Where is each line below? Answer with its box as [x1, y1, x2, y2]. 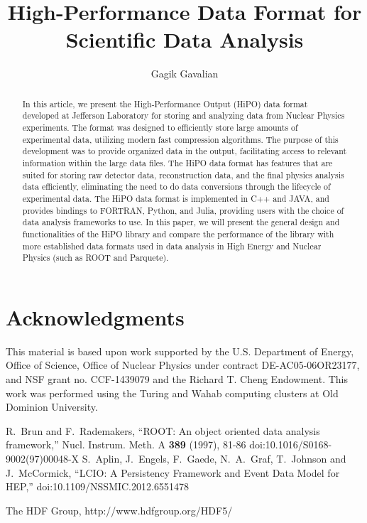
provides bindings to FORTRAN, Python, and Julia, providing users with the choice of [22, 204, 344, 216]
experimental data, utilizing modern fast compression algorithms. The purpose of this [22, 133, 339, 145]
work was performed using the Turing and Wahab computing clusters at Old [6, 385, 339, 400]
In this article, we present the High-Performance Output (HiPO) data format [22, 97, 308, 109]
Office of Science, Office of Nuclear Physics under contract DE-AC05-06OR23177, [6, 357, 360, 372]
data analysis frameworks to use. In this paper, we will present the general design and [22, 216, 340, 228]
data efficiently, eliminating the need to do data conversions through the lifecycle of [22, 180, 331, 193]
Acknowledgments [6, 302, 185, 331]
